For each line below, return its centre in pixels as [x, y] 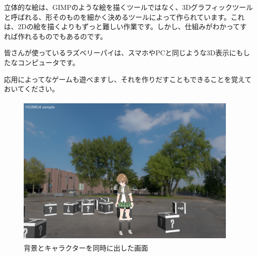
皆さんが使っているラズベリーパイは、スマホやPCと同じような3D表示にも [124, 53]
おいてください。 [32, 89]
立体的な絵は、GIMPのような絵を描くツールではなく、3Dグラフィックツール [128, 7]
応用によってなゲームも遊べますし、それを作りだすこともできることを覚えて [128, 79]
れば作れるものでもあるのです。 [56, 36]
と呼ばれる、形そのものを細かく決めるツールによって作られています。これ [124, 17]
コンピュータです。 [48, 62]
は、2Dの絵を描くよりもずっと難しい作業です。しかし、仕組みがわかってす [126, 26]
